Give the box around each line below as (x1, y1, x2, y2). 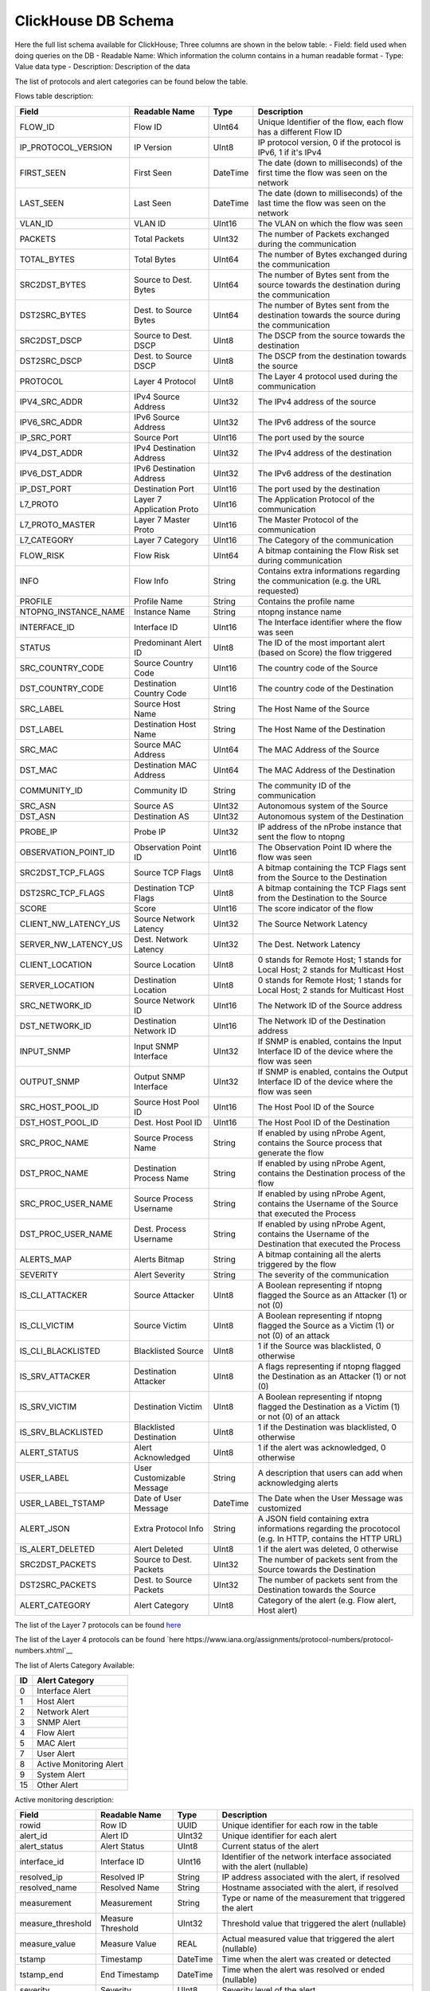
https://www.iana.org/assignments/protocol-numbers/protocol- (186, 1634, 394, 1644)
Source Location (134, 959, 196, 970)
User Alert (37, 1748, 76, 1759)
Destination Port (134, 483, 195, 494)
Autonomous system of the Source (257, 800, 389, 812)
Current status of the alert (221, 1840, 319, 1852)
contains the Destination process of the (257, 1168, 406, 1179)
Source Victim (134, 1320, 187, 1331)
